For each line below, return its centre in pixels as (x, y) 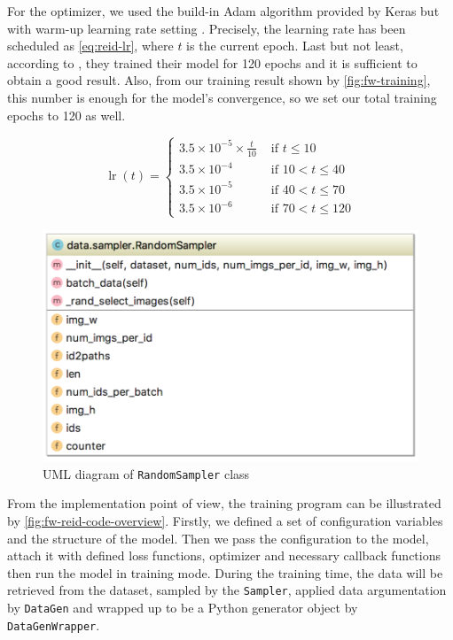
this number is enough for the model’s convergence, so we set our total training (222, 97)
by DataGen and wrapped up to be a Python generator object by (183, 608)
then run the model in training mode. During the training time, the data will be (225, 572)
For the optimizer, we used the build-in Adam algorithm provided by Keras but (223, 11)
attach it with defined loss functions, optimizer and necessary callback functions (224, 555)
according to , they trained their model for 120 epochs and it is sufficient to (212, 62)
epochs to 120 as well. (66, 115)
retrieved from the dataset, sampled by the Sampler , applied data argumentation (227, 590)
